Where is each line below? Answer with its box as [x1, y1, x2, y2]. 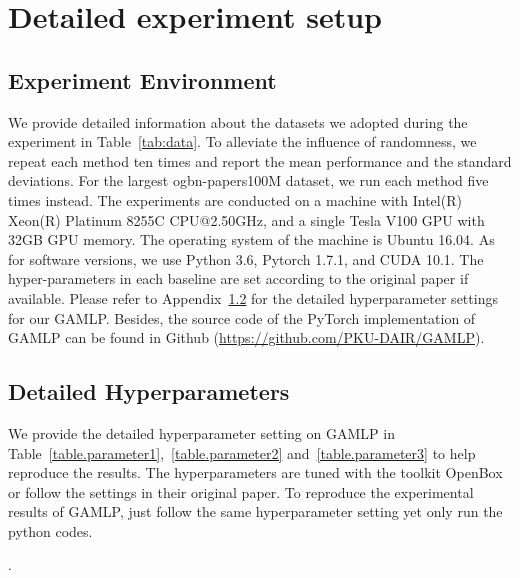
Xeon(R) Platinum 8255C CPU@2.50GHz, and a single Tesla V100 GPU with [8, 209, 485, 230]
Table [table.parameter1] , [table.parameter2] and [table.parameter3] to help [8, 442, 476, 463]
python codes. [8, 520, 93, 541]
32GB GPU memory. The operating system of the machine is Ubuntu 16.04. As [8, 229, 495, 250]
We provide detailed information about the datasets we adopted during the [8, 111, 468, 132]
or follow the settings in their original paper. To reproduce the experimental [8, 481, 474, 502]
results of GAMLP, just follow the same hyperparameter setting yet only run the [8, 501, 503, 522]
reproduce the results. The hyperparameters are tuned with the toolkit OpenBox [8, 462, 503, 483]
